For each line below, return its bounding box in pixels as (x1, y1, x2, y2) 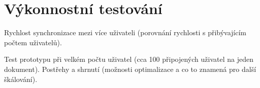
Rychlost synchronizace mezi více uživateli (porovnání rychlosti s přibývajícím (4, 27, 247, 38)
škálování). (4, 73, 38, 84)
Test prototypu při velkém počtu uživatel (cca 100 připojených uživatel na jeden (4, 54, 253, 64)
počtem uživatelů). (4, 37, 62, 47)
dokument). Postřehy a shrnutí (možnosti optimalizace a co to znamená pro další (4, 63, 256, 74)
